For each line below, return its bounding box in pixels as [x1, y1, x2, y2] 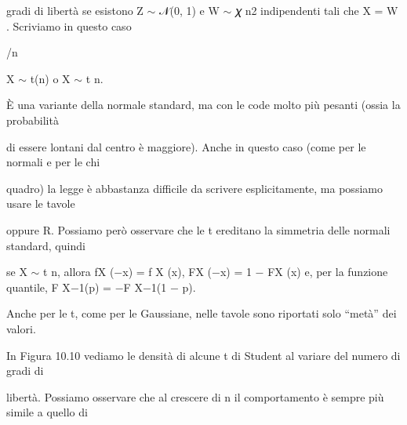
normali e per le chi [6, 154, 100, 170]
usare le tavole [6, 195, 75, 212]
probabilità [6, 111, 59, 128]
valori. [6, 320, 36, 336]
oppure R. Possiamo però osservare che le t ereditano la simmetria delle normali [6, 221, 391, 238]
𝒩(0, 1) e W [159, 2, 220, 18]
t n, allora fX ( [43, 263, 114, 280]
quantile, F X [6, 278, 71, 295]
